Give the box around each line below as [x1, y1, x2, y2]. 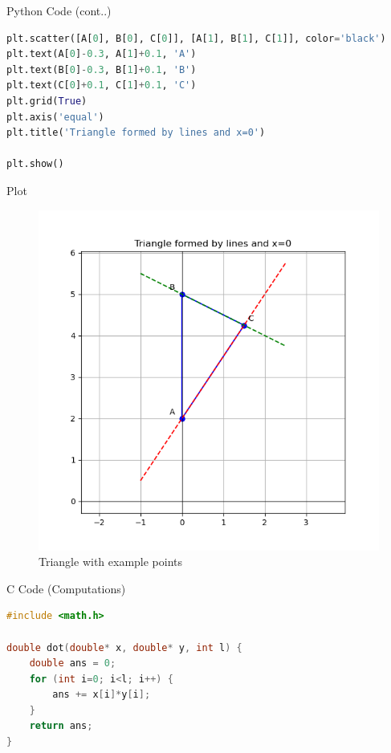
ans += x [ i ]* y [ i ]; [52, 689, 151, 701]
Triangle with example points [39, 553, 183, 570]
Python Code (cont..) [6, 2, 112, 18]
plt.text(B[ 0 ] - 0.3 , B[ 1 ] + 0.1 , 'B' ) [6, 63, 197, 75]
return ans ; [29, 720, 93, 732]
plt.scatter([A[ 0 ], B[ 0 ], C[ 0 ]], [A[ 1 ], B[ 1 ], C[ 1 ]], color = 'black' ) [6, 32, 386, 44]
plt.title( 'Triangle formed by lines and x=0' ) [6, 127, 266, 139]
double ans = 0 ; [29, 657, 116, 670]
